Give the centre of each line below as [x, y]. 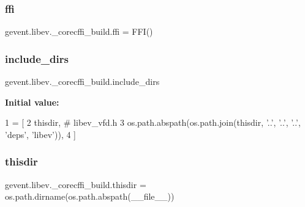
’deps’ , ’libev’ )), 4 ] [41, 134]
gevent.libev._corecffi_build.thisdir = [76, 184]
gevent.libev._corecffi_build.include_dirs [82, 82]
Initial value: [32, 102]
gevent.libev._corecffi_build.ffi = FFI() [79, 31]
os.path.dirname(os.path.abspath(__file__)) [90, 196]
